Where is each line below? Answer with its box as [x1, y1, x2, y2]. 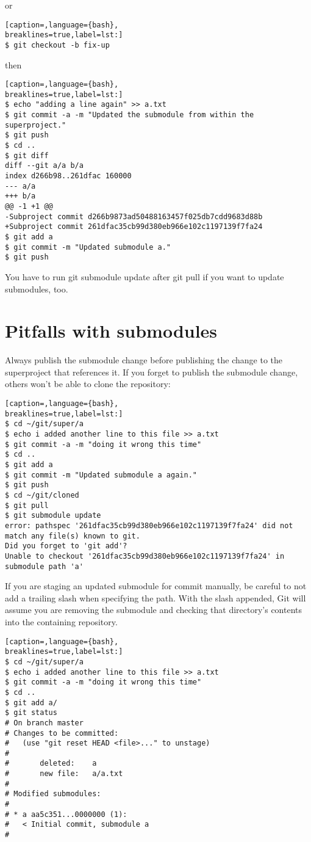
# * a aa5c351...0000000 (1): [5, 810, 127, 819]
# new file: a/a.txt [5, 769, 123, 778]
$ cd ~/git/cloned [5, 490, 79, 499]
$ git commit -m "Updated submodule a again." [5, 470, 197, 479]
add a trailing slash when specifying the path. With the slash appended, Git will [5, 591, 306, 604]
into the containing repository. [5, 615, 118, 628]
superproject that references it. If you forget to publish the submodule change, [5, 365, 298, 378]
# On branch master [5, 718, 84, 727]
